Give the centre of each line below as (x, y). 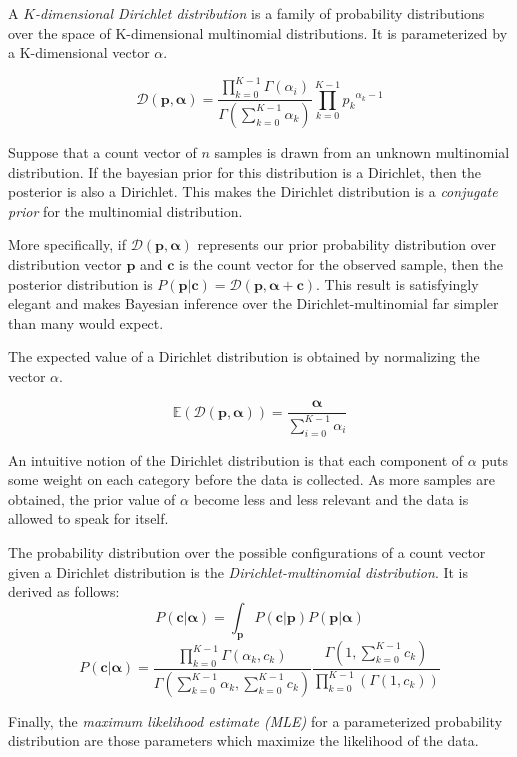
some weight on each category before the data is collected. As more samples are (251, 479)
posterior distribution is (80, 283)
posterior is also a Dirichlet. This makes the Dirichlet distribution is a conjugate (253, 191)
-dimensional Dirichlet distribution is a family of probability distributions (260, 13)
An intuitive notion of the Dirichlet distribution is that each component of (236, 459)
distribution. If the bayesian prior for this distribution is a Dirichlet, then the (245, 171)
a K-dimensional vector (79, 52)
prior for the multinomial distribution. (125, 210)
